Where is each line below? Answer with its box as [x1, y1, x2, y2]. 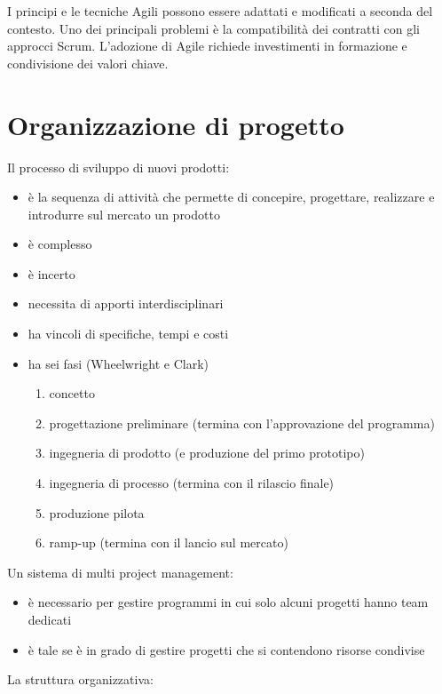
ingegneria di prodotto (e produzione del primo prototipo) [49, 443, 365, 462]
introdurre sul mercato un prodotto [28, 204, 220, 223]
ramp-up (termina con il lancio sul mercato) [49, 533, 288, 552]
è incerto [28, 264, 75, 283]
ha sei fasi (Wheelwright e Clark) [28, 354, 209, 372]
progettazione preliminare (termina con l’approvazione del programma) [49, 413, 435, 432]
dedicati [28, 610, 72, 628]
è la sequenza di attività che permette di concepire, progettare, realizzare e [28, 187, 435, 206]
